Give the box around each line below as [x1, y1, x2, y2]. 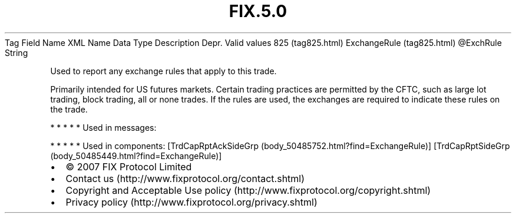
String [5, 47, 28, 58]
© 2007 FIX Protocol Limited [65, 160, 192, 173]
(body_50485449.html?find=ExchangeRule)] [50, 150, 222, 161]
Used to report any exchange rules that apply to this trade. [50, 65, 277, 76]
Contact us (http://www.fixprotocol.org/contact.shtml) [65, 172, 305, 184]
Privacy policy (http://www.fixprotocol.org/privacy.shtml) [65, 196, 317, 208]
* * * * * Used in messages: [50, 122, 157, 133]
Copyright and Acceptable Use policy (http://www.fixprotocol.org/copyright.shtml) [65, 184, 431, 196]
